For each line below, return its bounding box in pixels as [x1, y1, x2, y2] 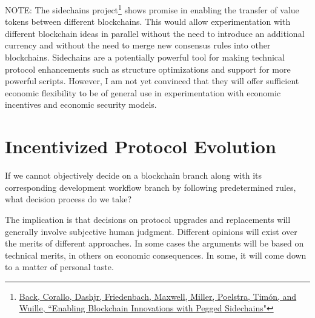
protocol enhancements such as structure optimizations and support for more [5, 62, 291, 75]
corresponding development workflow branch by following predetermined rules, [5, 181, 296, 193]
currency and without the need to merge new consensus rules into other [5, 39, 271, 51]
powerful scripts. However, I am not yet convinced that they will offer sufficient [5, 75, 299, 87]
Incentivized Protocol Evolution [5, 134, 276, 159]
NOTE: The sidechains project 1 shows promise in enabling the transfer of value [5, 2, 299, 16]
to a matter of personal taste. [5, 260, 114, 273]
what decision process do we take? [5, 193, 132, 205]
